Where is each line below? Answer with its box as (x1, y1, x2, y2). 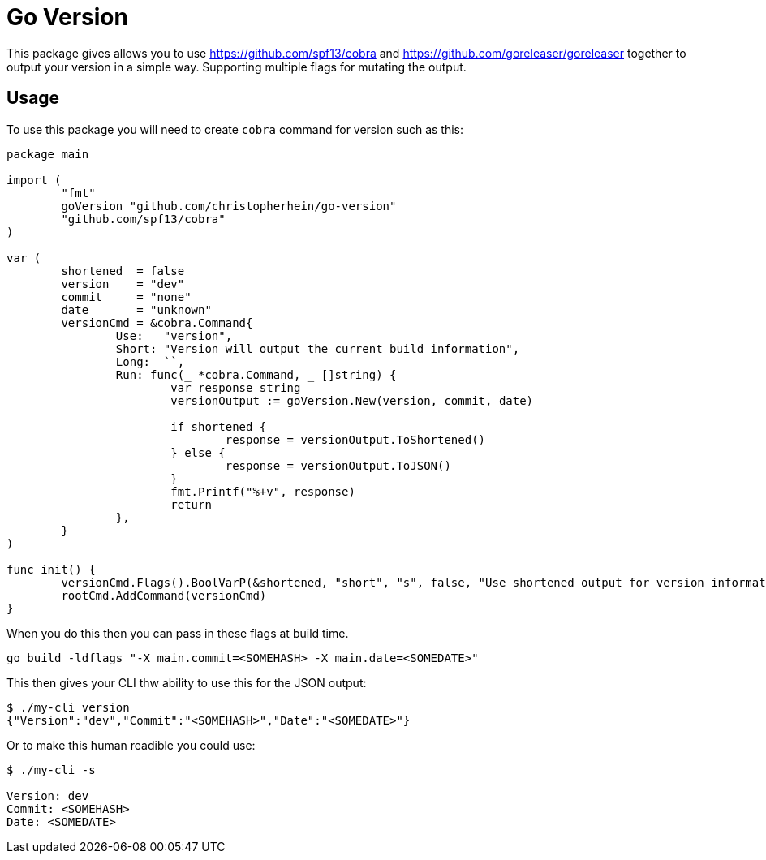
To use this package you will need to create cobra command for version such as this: (6, 122, 463, 136)
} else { (170, 445, 226, 459)
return (170, 497, 212, 511)
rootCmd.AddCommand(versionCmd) (61, 588, 267, 602)
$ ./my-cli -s (6, 763, 96, 776)
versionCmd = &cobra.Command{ (61, 316, 253, 329)
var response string (170, 381, 301, 394)
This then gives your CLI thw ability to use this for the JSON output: (6, 675, 367, 690)
